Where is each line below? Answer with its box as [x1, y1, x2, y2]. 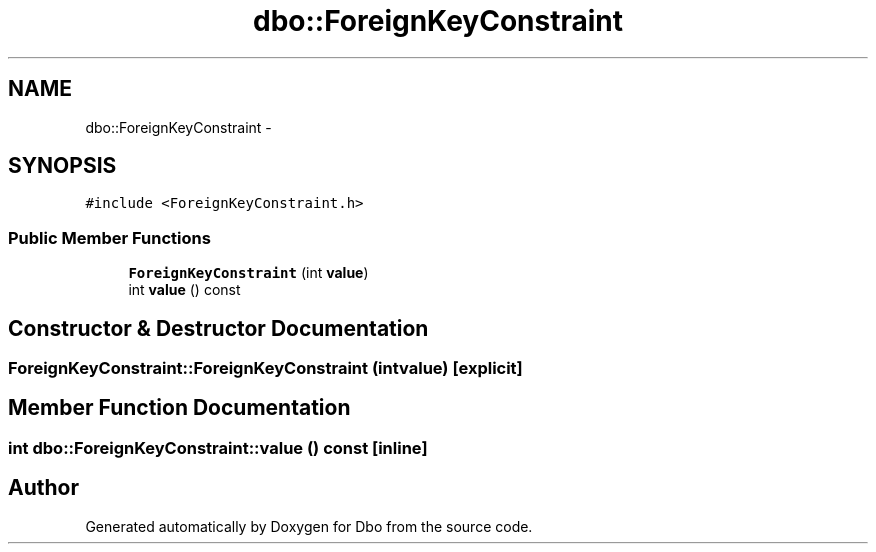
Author [8, 475, 79, 501]
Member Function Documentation [8, 395, 351, 421]
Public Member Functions [8, 227, 211, 248]
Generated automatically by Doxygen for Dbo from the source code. [85, 517, 533, 535]
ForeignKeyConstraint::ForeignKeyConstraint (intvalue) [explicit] [8, 358, 523, 379]
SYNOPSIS [8, 153, 117, 179]
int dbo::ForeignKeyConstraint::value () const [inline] [8, 437, 428, 458]
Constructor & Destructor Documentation [8, 315, 429, 341]
